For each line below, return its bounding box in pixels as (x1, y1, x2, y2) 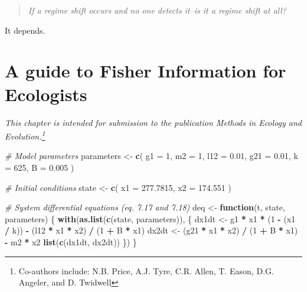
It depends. (5, 24, 45, 36)
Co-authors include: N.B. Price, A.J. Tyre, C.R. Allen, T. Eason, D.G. (18, 264, 274, 277)
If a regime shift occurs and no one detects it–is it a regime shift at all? (28, 4, 286, 16)
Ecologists (5, 82, 87, 106)
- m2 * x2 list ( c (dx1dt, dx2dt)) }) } (5, 235, 137, 248)
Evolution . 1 (5, 128, 45, 142)
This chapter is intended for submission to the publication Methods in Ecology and (5, 116, 302, 128)
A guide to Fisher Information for (5, 59, 286, 83)
